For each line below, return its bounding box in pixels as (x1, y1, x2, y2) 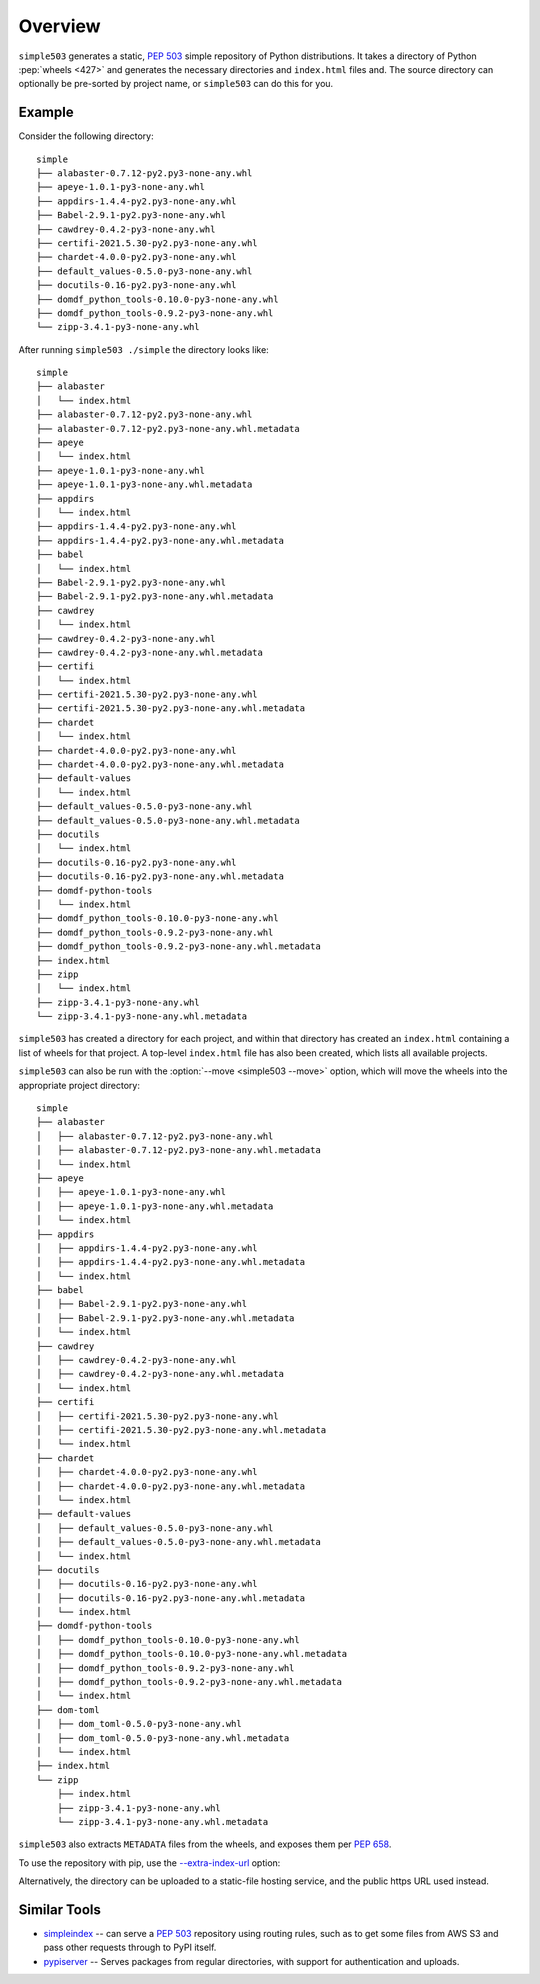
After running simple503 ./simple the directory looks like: (18, 343, 269, 355)
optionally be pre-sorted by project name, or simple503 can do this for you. (18, 78, 334, 90)
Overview (18, 15, 101, 37)
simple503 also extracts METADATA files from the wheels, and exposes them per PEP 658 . (18, 1838, 392, 1850)
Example (18, 104, 74, 121)
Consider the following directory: (18, 130, 154, 142)
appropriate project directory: (18, 1079, 140, 1091)
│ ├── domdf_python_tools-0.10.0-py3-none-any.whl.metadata (36, 1648, 348, 1660)
